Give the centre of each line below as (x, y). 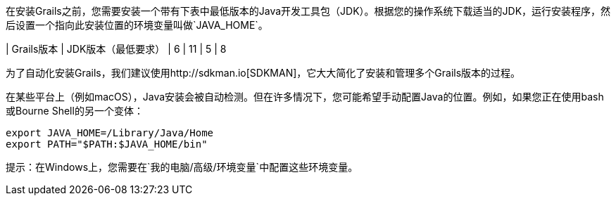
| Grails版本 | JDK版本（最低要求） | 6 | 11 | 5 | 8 (116, 49)
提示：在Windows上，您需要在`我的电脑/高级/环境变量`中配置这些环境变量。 (182, 167)
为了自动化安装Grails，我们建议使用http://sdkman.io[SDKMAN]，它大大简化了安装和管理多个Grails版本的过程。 (263, 73)
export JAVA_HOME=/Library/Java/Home (110, 133)
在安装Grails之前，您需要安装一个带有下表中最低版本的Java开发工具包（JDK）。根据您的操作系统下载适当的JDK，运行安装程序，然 (308, 11)
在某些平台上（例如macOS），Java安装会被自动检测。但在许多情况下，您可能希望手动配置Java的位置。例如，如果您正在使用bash (305, 97)
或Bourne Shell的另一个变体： (75, 111)
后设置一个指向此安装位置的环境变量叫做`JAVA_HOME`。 (137, 25)
